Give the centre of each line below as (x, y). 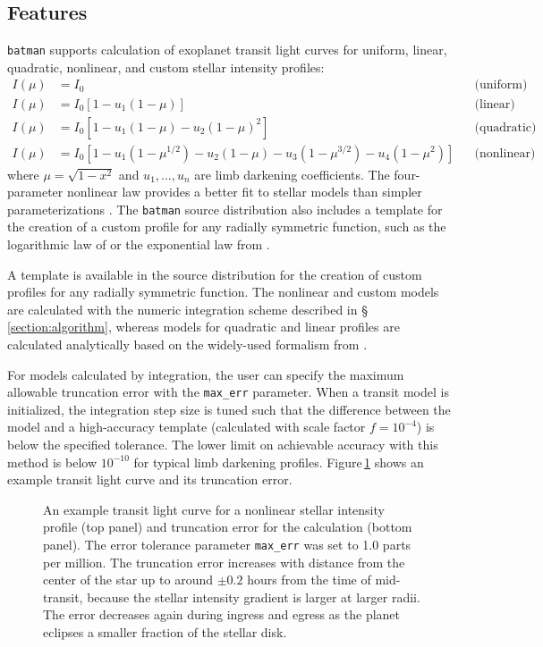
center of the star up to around (128, 580)
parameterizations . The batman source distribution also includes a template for (225, 209)
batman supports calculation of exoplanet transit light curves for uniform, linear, (227, 50)
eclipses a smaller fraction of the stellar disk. (165, 632)
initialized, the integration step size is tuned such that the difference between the (229, 409)
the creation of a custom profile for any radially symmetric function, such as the (227, 227)
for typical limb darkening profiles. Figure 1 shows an (279, 462)
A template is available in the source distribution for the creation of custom (215, 274)
